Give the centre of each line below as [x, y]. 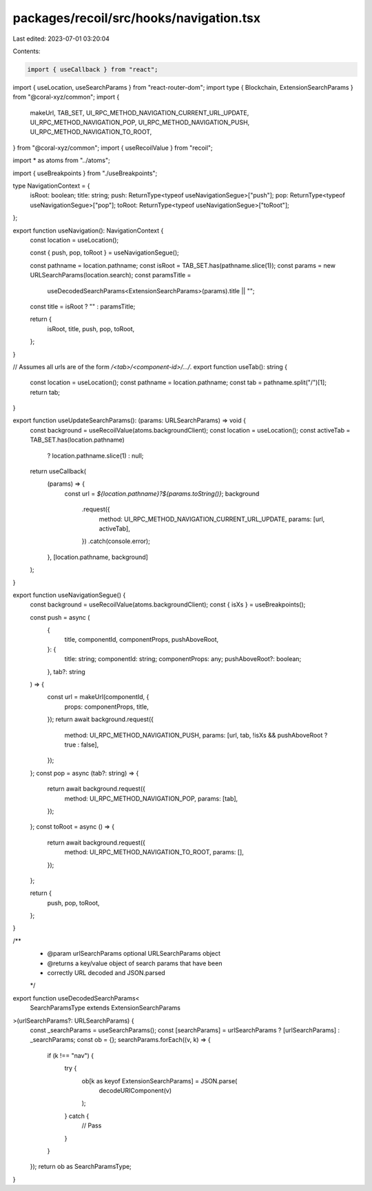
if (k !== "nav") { [71, 1055]
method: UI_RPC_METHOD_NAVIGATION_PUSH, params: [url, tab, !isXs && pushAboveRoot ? [196, 735]
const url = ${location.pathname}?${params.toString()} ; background [162, 493]
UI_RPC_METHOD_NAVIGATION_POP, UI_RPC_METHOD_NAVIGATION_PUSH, [140, 122]
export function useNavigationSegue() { [69, 595]
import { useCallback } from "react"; [93, 69]
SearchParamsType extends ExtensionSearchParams [105, 1008]
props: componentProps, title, [107, 707]
